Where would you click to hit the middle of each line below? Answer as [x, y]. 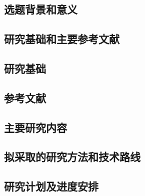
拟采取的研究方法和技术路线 [72, 157]
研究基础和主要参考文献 [62, 39]
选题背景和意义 [41, 9]
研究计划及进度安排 [51, 186]
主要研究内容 [35, 127]
